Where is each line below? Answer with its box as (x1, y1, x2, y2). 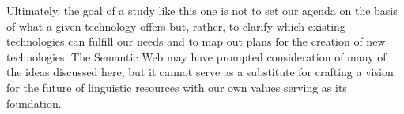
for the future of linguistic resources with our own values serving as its (6, 79, 347, 95)
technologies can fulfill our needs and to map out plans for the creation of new (6, 33, 386, 50)
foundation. (6, 94, 62, 111)
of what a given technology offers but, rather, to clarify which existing (6, 17, 345, 34)
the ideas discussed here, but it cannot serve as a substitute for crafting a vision (6, 64, 394, 80)
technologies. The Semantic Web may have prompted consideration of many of (6, 48, 387, 64)
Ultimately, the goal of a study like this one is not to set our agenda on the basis (6, 2, 398, 18)
